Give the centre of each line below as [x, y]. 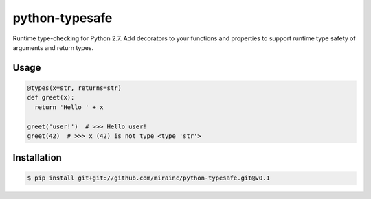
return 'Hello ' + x [69, 107]
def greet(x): [51, 97]
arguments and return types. [53, 47]
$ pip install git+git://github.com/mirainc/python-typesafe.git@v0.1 [149, 178]
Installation [37, 158]
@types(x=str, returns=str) [74, 88]
